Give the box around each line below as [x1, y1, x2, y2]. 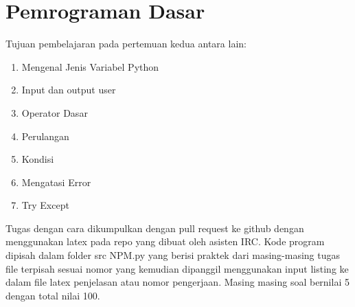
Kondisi [21, 152, 54, 166]
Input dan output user [21, 82, 116, 97]
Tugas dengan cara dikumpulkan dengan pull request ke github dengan [5, 220, 304, 235]
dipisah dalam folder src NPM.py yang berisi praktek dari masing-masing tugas [5, 248, 341, 262]
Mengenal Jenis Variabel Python [21, 59, 159, 73]
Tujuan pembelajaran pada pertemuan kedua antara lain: [5, 36, 247, 51]
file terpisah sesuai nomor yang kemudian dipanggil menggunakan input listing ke [5, 261, 349, 275]
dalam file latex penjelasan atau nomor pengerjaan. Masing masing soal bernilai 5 [5, 275, 350, 289]
